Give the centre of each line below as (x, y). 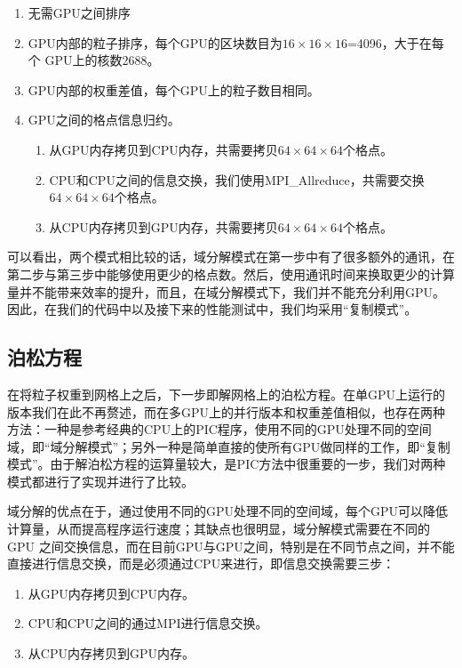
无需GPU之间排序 (79, 12)
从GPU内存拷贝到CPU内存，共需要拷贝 (163, 149)
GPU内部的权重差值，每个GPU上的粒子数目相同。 (174, 89)
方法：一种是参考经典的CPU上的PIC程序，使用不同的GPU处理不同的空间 (219, 429)
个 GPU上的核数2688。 (94, 60)
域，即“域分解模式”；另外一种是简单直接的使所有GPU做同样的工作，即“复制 (229, 446)
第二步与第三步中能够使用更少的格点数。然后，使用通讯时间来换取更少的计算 (231, 274)
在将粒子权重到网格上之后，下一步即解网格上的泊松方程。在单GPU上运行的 (227, 394)
